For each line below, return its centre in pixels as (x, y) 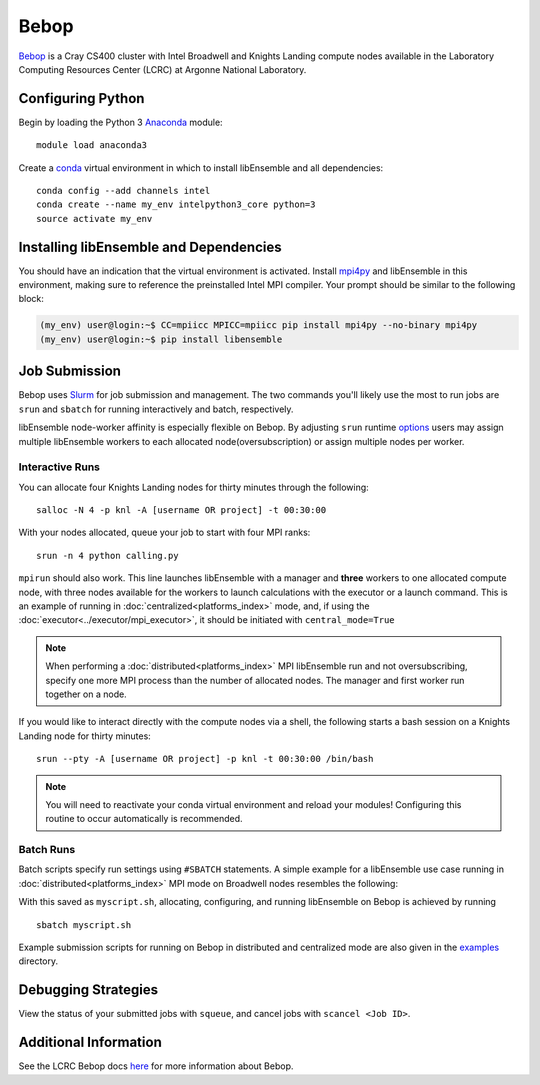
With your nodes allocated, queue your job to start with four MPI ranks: (164, 532)
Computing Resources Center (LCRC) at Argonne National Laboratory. (162, 69)
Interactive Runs (59, 467)
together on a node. (86, 694)
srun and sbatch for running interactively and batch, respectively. (156, 409)
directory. (38, 961)
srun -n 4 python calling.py (107, 555)
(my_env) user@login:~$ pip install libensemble (161, 339)
